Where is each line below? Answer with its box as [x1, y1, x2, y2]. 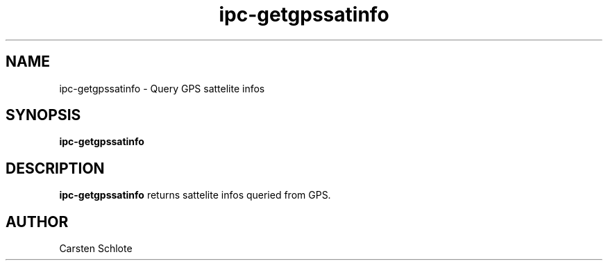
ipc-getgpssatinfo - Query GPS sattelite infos [59, 82, 265, 94]
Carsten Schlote [59, 242, 133, 255]
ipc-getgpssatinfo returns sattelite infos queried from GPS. [59, 189, 331, 201]
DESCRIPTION [6, 159, 105, 177]
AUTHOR [6, 213, 69, 231]
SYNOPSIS [6, 106, 81, 124]
